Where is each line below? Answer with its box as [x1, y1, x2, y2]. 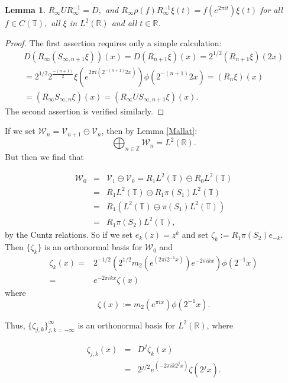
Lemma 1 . [5, 4, 46, 15]
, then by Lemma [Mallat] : [101, 125, 198, 137]
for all [260, 4, 283, 15]
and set [182, 228, 209, 241]
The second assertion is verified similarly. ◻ [5, 104, 164, 117]
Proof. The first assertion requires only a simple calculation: [5, 36, 222, 49]
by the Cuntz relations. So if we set [5, 228, 133, 241]
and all [111, 17, 137, 28]
